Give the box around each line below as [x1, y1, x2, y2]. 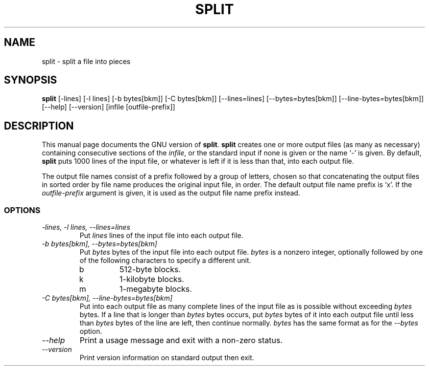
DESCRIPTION [4, 119, 74, 132]
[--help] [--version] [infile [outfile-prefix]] [42, 103, 175, 111]
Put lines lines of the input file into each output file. [79, 231, 243, 240]
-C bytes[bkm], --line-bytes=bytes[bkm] [42, 294, 173, 303]
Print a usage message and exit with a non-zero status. [79, 335, 283, 346]
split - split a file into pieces [42, 57, 131, 65]
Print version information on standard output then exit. [79, 353, 254, 362]
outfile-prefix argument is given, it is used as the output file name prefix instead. [42, 189, 300, 197]
